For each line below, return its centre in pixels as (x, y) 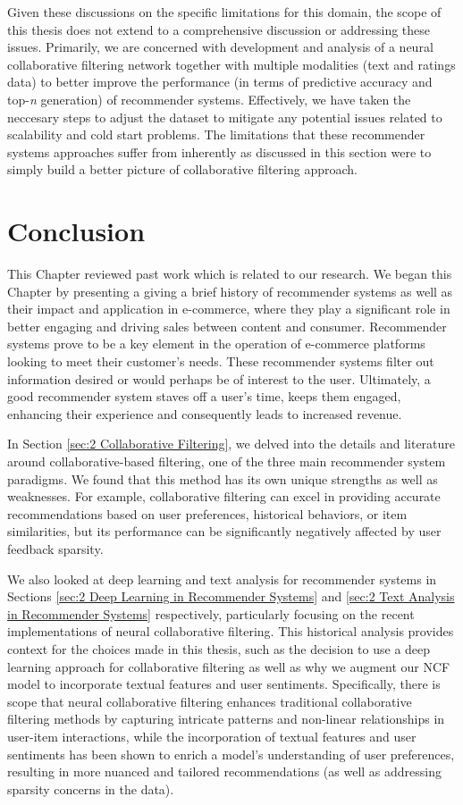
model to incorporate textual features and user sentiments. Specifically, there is (224, 684)
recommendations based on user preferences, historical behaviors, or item (207, 513)
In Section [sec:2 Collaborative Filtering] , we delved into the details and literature (231, 444)
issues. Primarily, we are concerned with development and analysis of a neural (220, 47)
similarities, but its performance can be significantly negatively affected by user (224, 531)
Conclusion (76, 231)
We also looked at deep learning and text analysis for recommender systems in (222, 579)
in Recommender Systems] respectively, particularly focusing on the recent (211, 613)
